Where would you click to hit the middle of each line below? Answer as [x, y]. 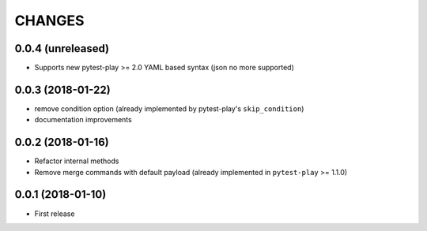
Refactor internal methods [77, 161]
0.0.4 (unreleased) [62, 48]
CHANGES [49, 20]
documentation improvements [83, 120]
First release [55, 214]
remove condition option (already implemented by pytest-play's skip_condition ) [169, 108]
